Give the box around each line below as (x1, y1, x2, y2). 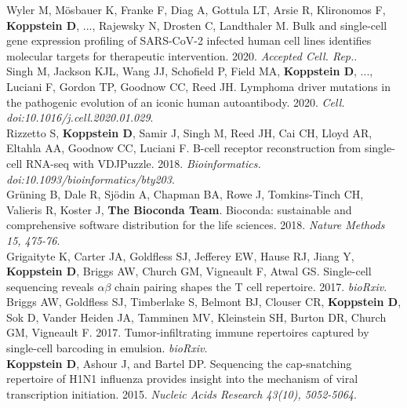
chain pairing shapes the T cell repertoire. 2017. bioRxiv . (114, 278, 387, 294)
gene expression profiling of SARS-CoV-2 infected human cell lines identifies (6, 32, 372, 49)
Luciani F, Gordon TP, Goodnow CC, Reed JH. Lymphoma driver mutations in (6, 78, 391, 94)
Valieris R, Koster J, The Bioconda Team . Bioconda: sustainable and (6, 201, 352, 217)
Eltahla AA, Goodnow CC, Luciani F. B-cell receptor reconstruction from (6, 140, 362, 156)
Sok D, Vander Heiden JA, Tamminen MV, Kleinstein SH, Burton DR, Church (6, 308, 387, 325)
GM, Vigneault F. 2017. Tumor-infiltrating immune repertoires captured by (6, 324, 369, 341)
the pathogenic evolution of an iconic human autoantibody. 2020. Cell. (6, 93, 345, 110)
